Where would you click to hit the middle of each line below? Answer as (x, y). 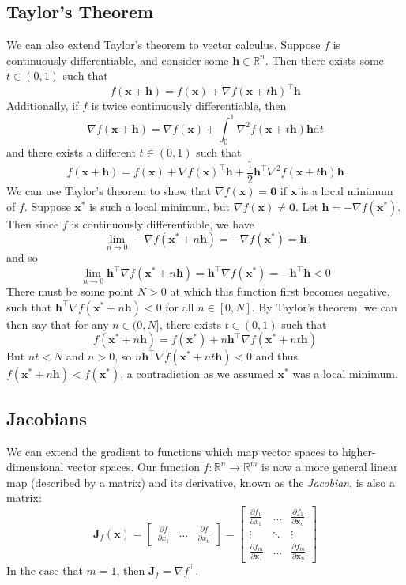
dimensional (35, 467)
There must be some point (70, 291)
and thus (277, 356)
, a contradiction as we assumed (197, 374)
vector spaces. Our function (133, 467)
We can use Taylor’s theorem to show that (109, 191)
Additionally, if (43, 106)
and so (22, 257)
